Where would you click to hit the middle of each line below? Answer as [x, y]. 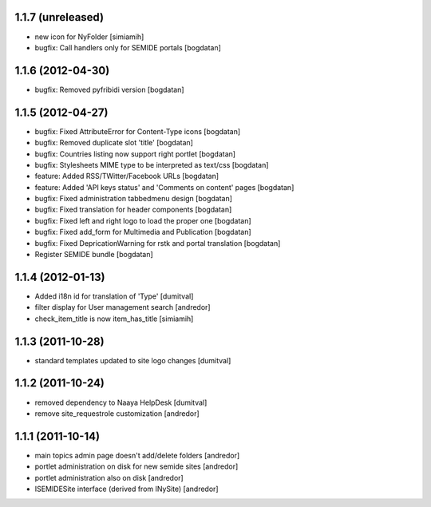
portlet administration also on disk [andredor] [109, 477]
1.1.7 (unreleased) [59, 17]
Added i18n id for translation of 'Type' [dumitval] [114, 296]
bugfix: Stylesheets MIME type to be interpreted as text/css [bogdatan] [152, 164]
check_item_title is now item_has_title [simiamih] [114, 319]
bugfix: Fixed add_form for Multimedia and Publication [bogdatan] [143, 232]
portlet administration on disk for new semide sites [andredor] [136, 466]
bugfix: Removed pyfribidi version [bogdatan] [109, 89]
